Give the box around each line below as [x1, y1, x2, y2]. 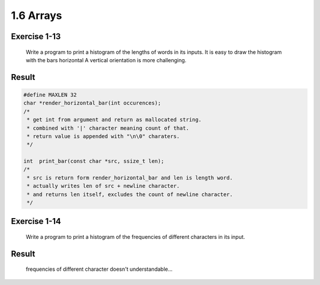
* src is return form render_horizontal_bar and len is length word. [27, 174, 233, 181]
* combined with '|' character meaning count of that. [27, 124, 190, 132]
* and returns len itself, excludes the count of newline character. [27, 191, 233, 198]
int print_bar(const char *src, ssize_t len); [23, 158, 164, 165]
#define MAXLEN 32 [23, 91, 77, 98]
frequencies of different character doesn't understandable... [25, 265, 173, 273]
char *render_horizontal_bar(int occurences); [23, 100, 161, 107]
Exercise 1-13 [11, 31, 61, 41]
